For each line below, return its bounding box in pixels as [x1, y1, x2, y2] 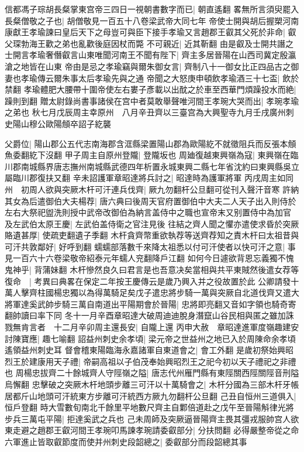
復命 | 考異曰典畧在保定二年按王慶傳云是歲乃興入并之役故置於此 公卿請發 [5, 275, 291, 287]
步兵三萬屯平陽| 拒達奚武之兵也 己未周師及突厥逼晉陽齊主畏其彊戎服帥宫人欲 [5, 412, 299, 424]
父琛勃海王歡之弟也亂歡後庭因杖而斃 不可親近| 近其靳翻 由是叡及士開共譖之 [5, 37, 293, 49]
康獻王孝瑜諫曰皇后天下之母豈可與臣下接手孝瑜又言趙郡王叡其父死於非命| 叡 [5, 26, 296, 38]
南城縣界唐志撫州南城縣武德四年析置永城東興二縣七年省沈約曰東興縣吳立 [20, 160, 299, 172]
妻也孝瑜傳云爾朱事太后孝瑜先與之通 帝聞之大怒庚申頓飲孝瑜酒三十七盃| [5, 71, 280, 84]
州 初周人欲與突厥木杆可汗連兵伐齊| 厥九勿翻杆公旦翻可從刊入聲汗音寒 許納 [5, 183, 299, 195]
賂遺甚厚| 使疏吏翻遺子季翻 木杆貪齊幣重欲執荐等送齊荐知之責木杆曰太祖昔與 [5, 229, 299, 241]
